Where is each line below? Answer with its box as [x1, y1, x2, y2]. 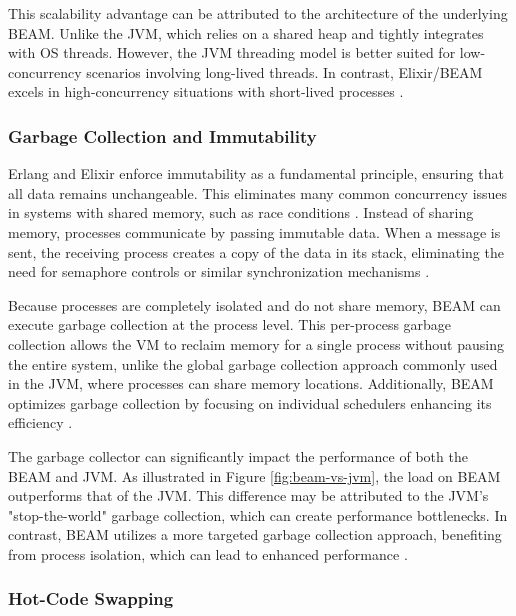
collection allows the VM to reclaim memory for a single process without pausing [8, 333, 504, 354]
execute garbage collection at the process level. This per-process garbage [8, 314, 452, 335]
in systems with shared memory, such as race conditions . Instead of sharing [8, 202, 474, 223]
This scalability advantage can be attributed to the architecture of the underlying [8, 3, 508, 23]
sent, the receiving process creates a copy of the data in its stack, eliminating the [8, 241, 504, 262]
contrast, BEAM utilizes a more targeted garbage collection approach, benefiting [8, 524, 502, 545]
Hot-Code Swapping [8, 586, 174, 611]
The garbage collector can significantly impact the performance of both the [8, 445, 468, 466]
